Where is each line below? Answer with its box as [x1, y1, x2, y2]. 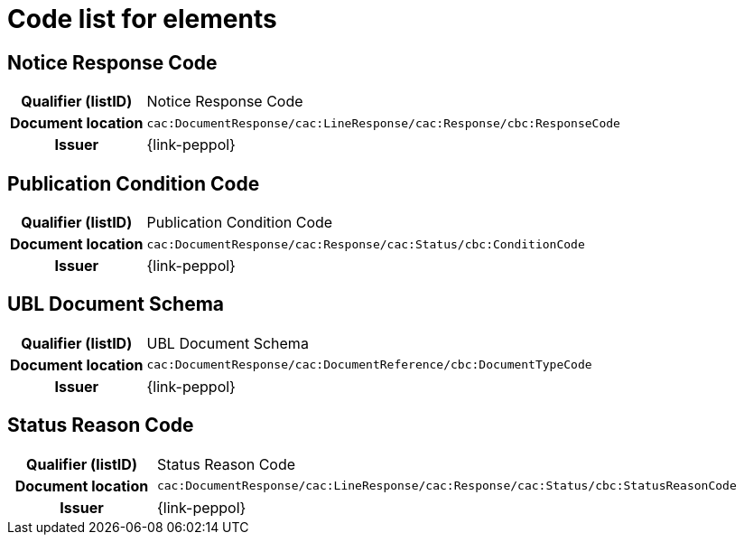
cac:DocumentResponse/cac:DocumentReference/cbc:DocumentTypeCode [146, 358, 592, 372]
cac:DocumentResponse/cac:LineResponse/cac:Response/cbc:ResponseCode [146, 116, 620, 130]
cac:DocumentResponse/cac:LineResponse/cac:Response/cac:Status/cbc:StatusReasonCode [156, 479, 737, 493]
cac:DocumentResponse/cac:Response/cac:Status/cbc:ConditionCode [146, 237, 585, 251]
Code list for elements [7, 4, 277, 34]
